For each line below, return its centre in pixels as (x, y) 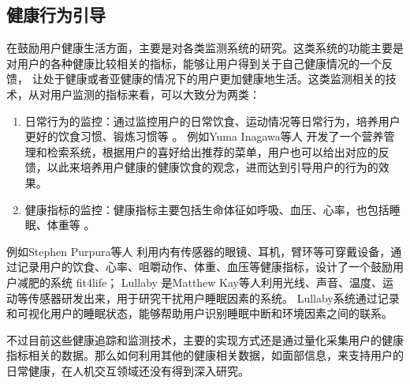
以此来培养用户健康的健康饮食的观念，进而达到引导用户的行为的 (212, 167)
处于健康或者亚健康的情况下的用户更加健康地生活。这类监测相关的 (214, 79)
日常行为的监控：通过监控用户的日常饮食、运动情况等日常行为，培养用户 (212, 120)
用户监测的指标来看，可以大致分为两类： (155, 94)
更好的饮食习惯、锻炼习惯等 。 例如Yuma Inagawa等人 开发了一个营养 (204, 136)
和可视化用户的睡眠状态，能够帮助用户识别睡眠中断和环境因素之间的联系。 (199, 313)
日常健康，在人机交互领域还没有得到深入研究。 (128, 370)
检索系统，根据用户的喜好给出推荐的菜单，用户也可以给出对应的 (212, 151)
